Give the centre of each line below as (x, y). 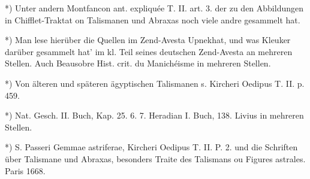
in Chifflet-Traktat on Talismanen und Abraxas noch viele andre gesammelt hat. (153, 19)
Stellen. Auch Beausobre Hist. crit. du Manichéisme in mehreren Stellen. (138, 63)
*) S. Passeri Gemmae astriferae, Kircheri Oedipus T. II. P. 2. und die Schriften (151, 147)
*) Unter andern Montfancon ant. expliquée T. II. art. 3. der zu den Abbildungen (154, 8)
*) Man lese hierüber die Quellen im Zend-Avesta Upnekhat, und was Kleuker (148, 40)
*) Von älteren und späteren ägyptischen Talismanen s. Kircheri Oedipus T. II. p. (155, 83)
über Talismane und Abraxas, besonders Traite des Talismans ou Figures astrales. (155, 158)
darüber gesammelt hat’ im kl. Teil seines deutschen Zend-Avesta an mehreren (149, 51)
